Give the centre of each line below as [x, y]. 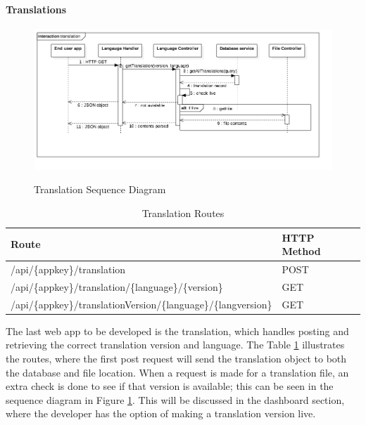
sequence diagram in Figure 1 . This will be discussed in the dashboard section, [175, 399]
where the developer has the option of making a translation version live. [161, 413]
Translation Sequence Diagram [100, 189]
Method [301, 251]
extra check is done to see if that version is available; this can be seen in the [170, 386]
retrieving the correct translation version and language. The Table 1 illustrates [175, 345]
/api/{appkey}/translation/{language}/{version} [117, 286]
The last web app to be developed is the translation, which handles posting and [177, 331]
